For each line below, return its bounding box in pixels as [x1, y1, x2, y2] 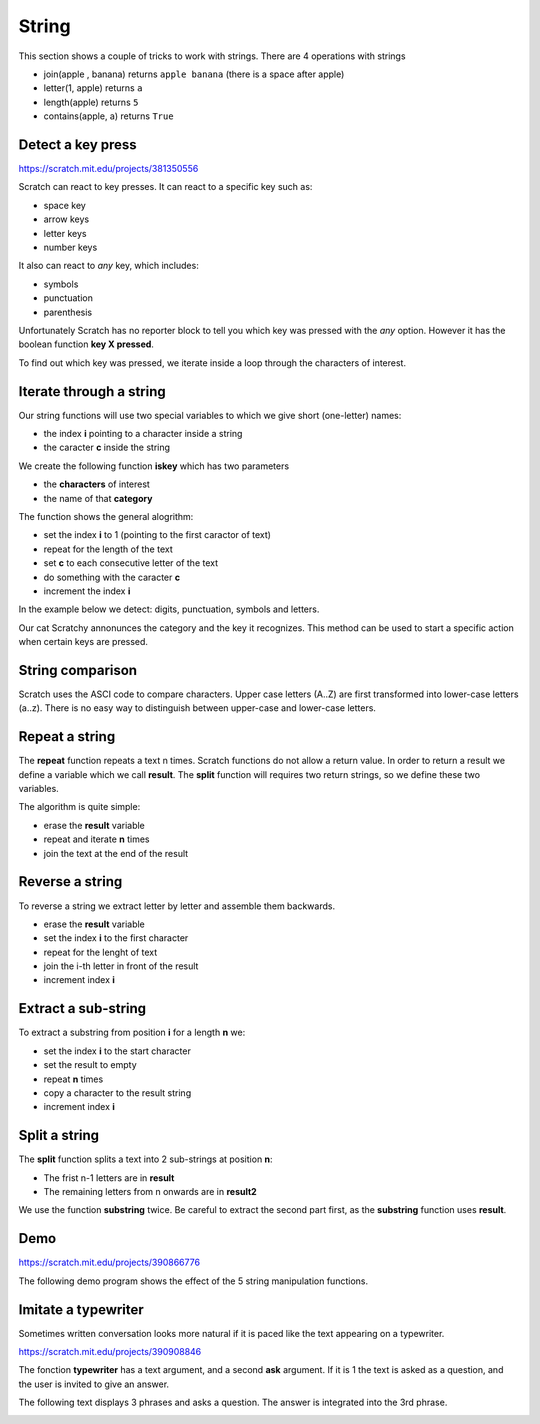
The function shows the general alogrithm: [18, 510, 194, 522]
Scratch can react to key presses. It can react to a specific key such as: [18, 181, 313, 193]
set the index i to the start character [43, 1045, 192, 1057]
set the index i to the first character [43, 932, 189, 944]
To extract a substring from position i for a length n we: [18, 1026, 246, 1039]
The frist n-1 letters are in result [43, 1171, 175, 1184]
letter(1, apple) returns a [43, 82, 143, 94]
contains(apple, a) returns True [43, 110, 174, 122]
